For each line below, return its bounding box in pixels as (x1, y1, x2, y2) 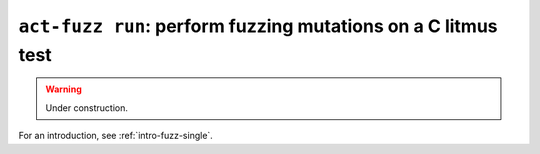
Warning (45, 83, 82, 95)
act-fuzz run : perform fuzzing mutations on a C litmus (18, 15, 499, 37)
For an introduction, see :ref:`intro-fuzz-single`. (18, 130, 214, 142)
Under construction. (45, 101, 129, 114)
